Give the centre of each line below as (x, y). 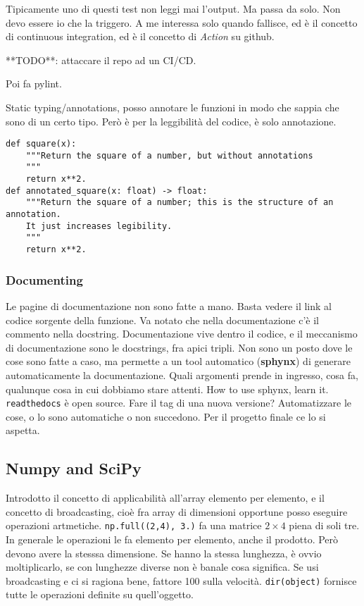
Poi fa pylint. (34, 84)
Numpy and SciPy (74, 468)
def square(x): (41, 144)
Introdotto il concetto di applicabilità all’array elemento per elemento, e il (165, 498)
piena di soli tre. (324, 525)
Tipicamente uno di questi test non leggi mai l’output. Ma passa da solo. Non (173, 8)
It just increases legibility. (99, 226)
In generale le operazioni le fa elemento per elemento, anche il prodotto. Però (172, 539)
